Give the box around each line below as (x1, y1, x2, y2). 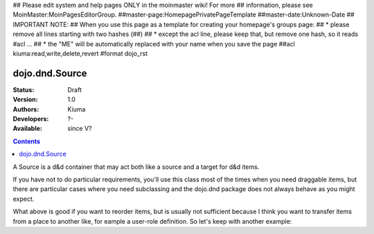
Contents (12, 137, 41, 145)
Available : (12, 125, 43, 133)
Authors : (12, 105, 39, 114)
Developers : (12, 115, 49, 123)
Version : (12, 96, 38, 104)
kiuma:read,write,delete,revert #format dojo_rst (12, 49, 148, 57)
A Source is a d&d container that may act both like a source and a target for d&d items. (12, 163, 260, 171)
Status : (12, 85, 35, 93)
